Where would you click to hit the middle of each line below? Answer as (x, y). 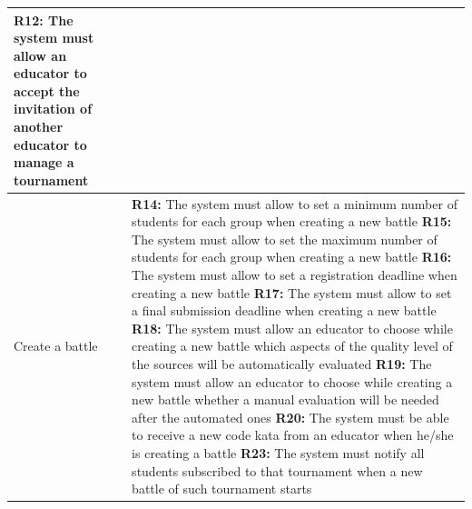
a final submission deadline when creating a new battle (284, 310)
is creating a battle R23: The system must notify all (278, 453)
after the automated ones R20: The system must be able (290, 417)
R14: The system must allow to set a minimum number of (295, 203)
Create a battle (56, 346)
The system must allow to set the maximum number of (285, 239)
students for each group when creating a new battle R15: (292, 221)
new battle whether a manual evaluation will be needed (285, 399)
